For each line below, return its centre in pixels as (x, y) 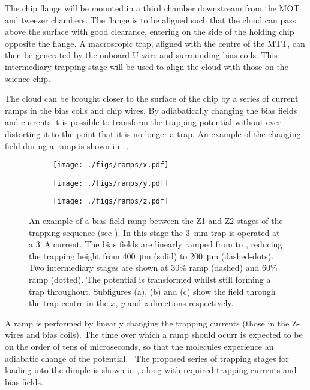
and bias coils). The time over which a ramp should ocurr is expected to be (164, 335)
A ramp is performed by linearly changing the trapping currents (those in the (147, 323)
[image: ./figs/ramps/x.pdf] (111, 165)
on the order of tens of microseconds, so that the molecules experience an (139, 347)
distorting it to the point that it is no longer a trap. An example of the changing (153, 133)
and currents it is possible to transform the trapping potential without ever (143, 122)
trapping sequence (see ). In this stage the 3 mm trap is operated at (154, 232)
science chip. (28, 78)
